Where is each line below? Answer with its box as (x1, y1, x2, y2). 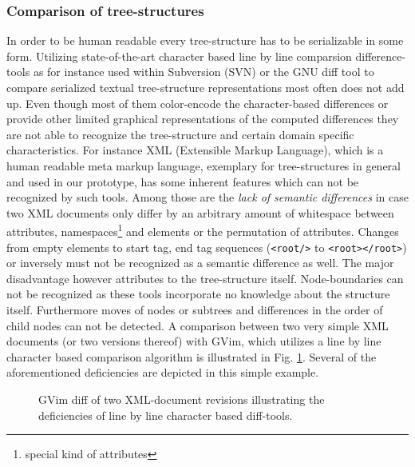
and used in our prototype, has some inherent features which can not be (6, 173, 359, 190)
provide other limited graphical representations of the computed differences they (6, 110, 399, 127)
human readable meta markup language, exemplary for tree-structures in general (6, 157, 401, 174)
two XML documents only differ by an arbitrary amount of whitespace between (6, 204, 394, 221)
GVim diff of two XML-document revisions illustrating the (38, 391, 325, 407)
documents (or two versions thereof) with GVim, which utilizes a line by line (6, 333, 381, 349)
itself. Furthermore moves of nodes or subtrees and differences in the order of (6, 301, 383, 318)
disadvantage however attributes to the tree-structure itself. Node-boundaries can (6, 269, 404, 286)
